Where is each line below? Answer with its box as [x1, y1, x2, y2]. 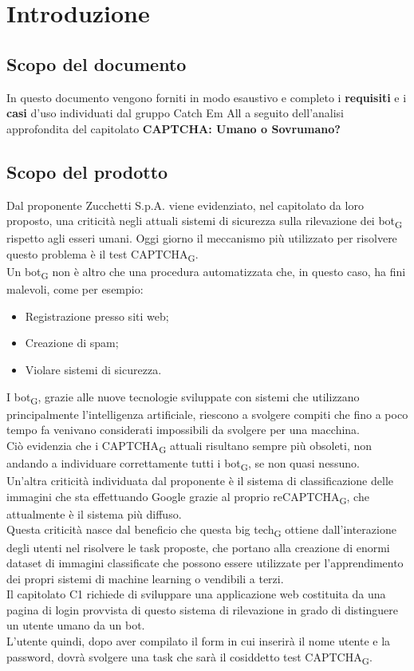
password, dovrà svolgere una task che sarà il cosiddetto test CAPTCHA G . [6, 648, 373, 667]
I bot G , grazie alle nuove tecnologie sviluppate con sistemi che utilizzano [6, 388, 360, 407]
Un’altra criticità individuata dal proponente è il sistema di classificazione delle [6, 472, 393, 489]
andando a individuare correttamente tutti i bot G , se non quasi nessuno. [6, 454, 360, 473]
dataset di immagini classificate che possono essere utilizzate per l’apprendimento [6, 555, 404, 571]
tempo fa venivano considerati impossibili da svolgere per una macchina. [6, 421, 360, 438]
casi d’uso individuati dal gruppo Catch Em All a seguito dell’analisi [6, 105, 345, 121]
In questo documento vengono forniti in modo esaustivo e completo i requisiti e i [6, 89, 407, 105]
